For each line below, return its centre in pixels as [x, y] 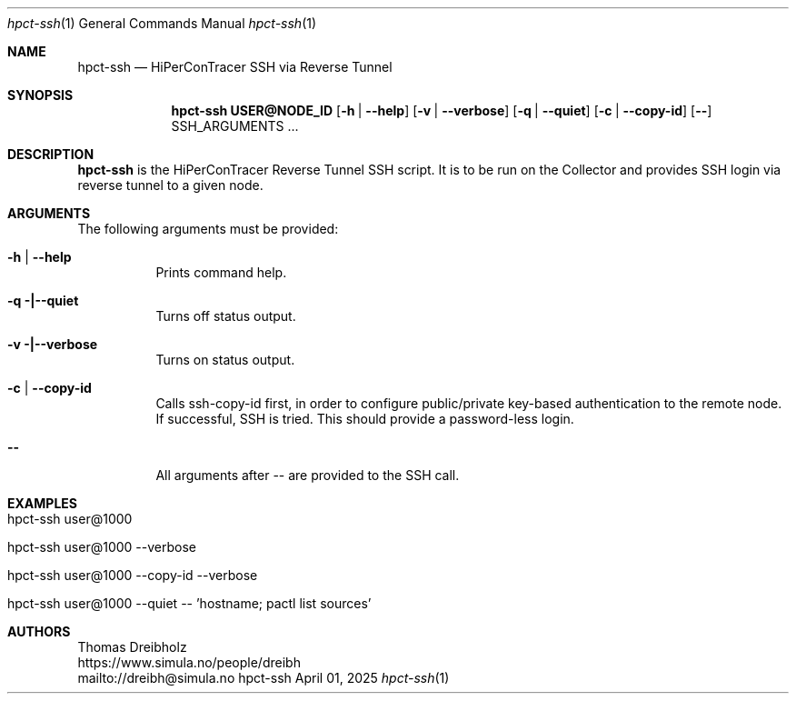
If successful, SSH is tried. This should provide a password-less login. [365, 419]
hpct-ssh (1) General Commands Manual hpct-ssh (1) [162, 23]
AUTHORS [39, 631]
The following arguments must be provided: [208, 229]
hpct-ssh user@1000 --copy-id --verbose [133, 575]
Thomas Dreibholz [132, 647]
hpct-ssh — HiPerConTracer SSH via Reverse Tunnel [235, 67]
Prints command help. [221, 272]
